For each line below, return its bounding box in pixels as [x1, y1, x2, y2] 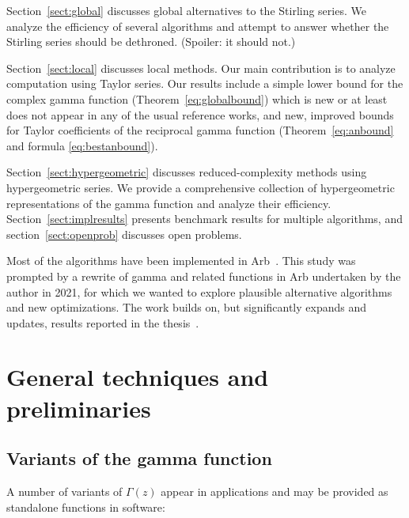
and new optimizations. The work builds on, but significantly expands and [6, 299, 367, 316]
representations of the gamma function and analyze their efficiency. [6, 195, 331, 211]
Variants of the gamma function [6, 446, 272, 471]
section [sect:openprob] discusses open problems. [6, 225, 242, 242]
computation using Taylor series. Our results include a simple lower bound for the [6, 75, 403, 92]
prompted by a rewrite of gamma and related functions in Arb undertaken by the [6, 267, 401, 284]
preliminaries [6, 391, 151, 424]
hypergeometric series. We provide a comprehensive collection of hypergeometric [6, 179, 395, 195]
